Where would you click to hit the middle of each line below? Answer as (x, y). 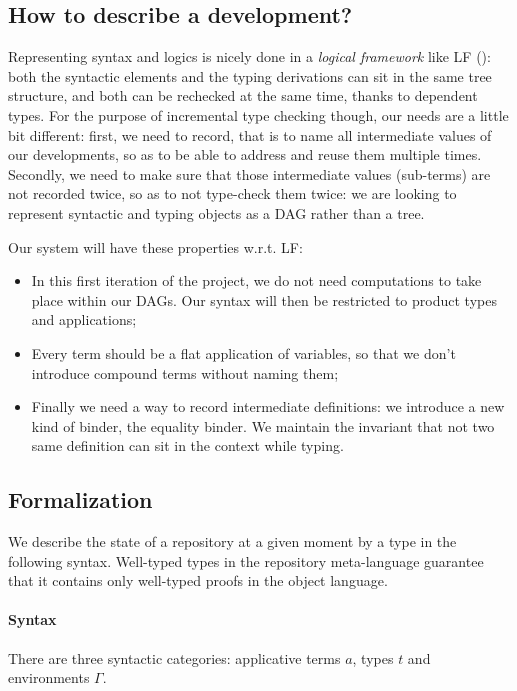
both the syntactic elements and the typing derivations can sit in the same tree (250, 75)
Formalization (80, 499)
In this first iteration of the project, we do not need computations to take (256, 280)
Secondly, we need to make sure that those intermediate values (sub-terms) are (249, 173)
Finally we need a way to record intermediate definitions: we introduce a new (268, 406)
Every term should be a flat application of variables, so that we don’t (243, 352)
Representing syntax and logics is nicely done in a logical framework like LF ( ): (249, 56)
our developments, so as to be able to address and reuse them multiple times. (245, 154)
